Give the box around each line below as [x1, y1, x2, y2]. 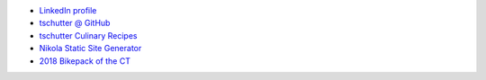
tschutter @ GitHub [39, 18, 111, 29]
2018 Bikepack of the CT [39, 55, 130, 67]
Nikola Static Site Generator [39, 43, 142, 54]
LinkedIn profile [39, 5, 97, 15]
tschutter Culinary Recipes [39, 30, 138, 40]
